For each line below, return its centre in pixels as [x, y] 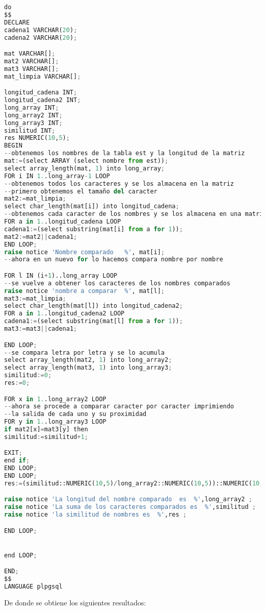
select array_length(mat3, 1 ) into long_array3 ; [88, 368]
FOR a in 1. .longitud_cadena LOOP [63, 222]
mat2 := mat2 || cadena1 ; [41, 237]
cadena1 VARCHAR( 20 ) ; [41, 30]
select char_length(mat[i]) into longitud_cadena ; [92, 206]
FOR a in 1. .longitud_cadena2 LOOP [64, 314]
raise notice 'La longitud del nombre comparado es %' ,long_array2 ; [128, 499]
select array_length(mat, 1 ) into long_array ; [85, 168]
